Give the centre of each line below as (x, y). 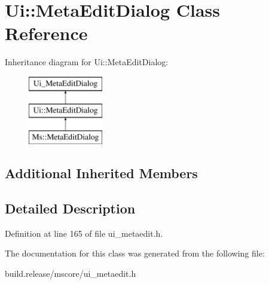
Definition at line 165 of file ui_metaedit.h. (84, 233)
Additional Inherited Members (101, 173)
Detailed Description (70, 208)
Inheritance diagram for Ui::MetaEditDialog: (87, 62)
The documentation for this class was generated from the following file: (135, 253)
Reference (46, 33)
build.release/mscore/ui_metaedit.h (71, 274)
